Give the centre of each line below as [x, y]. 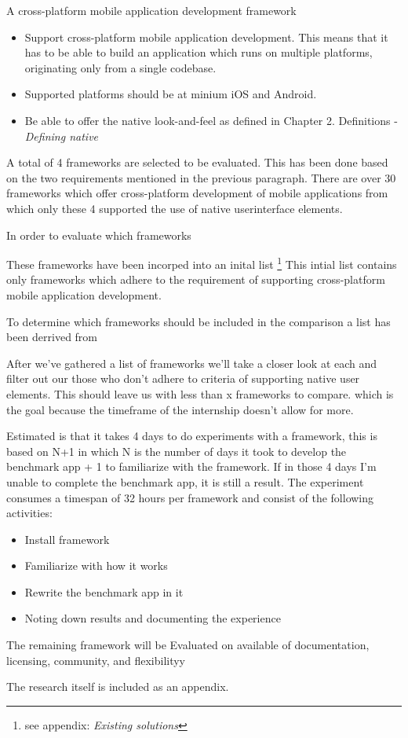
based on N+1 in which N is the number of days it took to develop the [177, 451]
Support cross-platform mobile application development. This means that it [206, 37]
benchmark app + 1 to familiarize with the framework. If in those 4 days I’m [191, 466]
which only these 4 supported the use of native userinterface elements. [175, 208]
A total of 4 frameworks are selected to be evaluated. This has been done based [197, 162]
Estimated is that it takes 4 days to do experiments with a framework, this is [192, 436]
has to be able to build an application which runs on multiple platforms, [199, 52]
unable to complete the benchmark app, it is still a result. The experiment [185, 481]
